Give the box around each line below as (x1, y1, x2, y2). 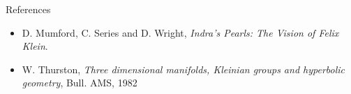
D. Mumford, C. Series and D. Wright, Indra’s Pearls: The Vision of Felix (22, 25, 339, 39)
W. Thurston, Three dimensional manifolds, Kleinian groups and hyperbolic (22, 62, 345, 76)
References (6, 2, 51, 16)
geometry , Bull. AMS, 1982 (22, 75, 137, 90)
